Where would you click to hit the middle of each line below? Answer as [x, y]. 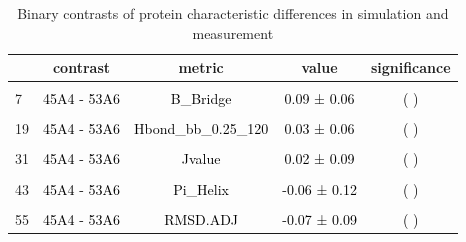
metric [201, 67]
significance [410, 67]
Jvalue [201, 158]
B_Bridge [201, 98]
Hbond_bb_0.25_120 [201, 128]
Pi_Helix [201, 188]
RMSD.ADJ [201, 218]
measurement [233, 32]
